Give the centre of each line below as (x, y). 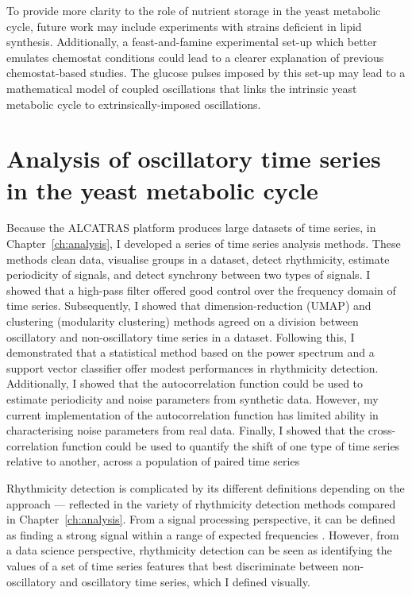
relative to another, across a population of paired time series (153, 461)
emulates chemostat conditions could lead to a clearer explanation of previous (195, 57)
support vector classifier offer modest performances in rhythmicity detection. (193, 367)
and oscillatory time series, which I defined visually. (185, 581)
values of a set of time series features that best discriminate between (173, 565)
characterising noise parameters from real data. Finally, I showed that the (186, 430)
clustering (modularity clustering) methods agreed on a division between (183, 321)
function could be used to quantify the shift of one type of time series (231, 445)
